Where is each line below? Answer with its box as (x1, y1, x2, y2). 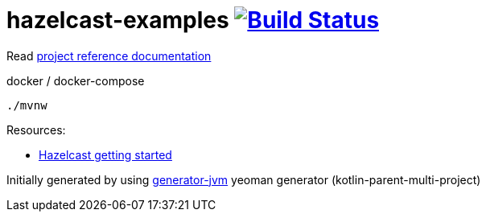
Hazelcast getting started (39, 147, 172, 162)
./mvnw (6, 98, 47, 112)
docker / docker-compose (6, 73, 145, 88)
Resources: (6, 122, 66, 137)
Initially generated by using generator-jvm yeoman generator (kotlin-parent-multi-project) (6, 172, 481, 187)
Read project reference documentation (6, 48, 212, 63)
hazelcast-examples (6, 6, 229, 34)
